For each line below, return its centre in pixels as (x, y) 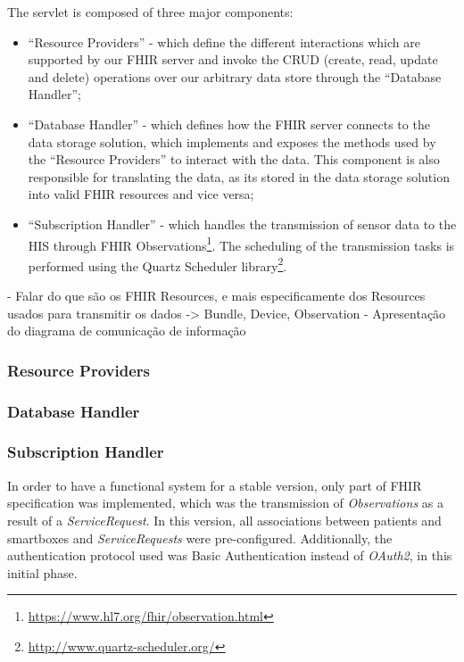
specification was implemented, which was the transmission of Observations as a (225, 503)
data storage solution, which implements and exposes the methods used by (232, 141)
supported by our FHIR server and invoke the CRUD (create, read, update (233, 59)
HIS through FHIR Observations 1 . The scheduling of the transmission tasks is (241, 244)
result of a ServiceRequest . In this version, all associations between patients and (224, 520)
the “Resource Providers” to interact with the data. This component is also (234, 159)
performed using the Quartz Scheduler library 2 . (157, 264)
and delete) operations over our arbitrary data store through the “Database (235, 76)
